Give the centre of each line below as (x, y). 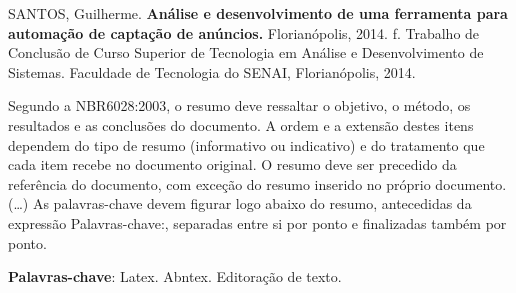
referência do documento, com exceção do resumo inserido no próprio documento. (257, 183)
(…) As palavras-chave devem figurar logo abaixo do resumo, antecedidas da (240, 203)
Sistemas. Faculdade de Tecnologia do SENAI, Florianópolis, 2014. (212, 71)
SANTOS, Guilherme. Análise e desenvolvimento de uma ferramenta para (258, 13)
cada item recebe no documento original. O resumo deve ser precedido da (232, 164)
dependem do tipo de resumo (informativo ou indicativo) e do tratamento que (246, 144)
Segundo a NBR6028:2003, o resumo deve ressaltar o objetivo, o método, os (239, 105)
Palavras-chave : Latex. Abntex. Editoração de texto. (175, 276)
